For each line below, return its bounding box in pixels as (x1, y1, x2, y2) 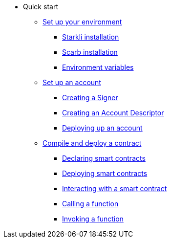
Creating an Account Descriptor (62, 109, 164, 117)
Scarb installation (62, 48, 118, 56)
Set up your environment (43, 18, 122, 26)
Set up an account (43, 78, 101, 87)
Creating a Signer (62, 93, 118, 102)
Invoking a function (62, 215, 124, 223)
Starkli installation (62, 33, 119, 41)
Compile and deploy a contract (43, 139, 142, 147)
